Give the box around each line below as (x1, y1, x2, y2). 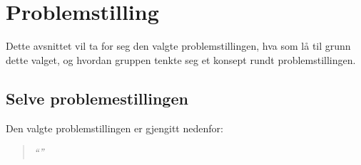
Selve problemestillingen (6, 87, 188, 109)
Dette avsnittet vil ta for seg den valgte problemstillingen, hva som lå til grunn (6, 38, 351, 53)
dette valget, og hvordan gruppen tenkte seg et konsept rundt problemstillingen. (6, 52, 356, 67)
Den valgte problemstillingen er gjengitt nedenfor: (6, 120, 223, 135)
